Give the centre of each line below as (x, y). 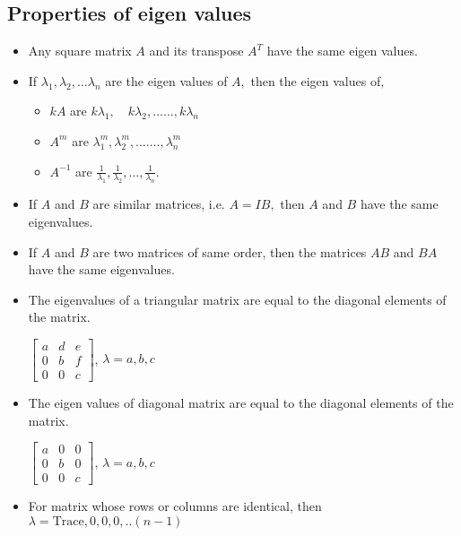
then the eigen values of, (317, 80)
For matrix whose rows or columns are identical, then (175, 506)
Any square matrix (80, 51)
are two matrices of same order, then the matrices (230, 251)
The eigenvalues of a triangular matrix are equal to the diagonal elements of (237, 299)
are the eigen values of (166, 80)
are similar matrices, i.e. (159, 204)
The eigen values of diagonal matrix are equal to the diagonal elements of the (241, 403)
